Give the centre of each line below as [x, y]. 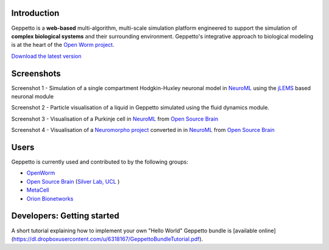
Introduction [35, 13]
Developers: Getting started [65, 216]
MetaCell [38, 190]
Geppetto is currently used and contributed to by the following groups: [100, 162]
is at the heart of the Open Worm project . [63, 45]
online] [267, 231]
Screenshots [36, 73]
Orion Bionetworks [50, 198]
